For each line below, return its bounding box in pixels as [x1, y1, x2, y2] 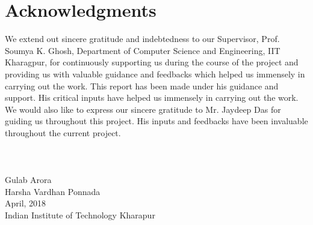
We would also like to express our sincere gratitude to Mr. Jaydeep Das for [5, 103, 281, 115]
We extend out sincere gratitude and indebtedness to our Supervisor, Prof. [5, 32, 280, 45]
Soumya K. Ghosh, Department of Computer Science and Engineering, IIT [5, 44, 280, 56]
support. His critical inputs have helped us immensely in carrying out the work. [5, 91, 299, 104]
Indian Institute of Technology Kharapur [5, 209, 155, 221]
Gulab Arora [5, 173, 52, 186]
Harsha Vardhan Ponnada [5, 185, 101, 197]
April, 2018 [5, 197, 46, 209]
